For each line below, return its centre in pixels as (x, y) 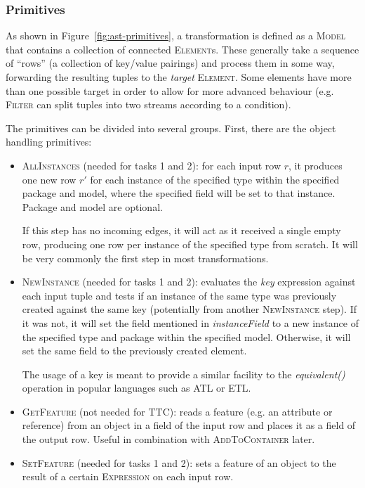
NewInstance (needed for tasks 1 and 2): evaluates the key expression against (189, 282)
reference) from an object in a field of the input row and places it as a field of (189, 425)
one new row (49, 179)
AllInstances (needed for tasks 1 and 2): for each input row (152, 165)
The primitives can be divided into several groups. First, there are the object (171, 128)
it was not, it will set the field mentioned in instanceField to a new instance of (190, 322)
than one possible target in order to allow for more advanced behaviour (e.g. (170, 90)
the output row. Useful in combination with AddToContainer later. (168, 439)
